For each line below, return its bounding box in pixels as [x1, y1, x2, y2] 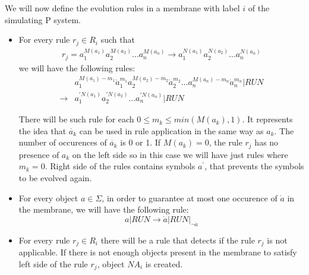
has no [254, 136, 279, 148]
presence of [18, 148, 59, 160]
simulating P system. [5, 13, 81, 26]
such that [100, 33, 135, 46]
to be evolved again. [18, 171, 92, 184]
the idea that [18, 124, 67, 137]
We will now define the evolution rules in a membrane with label [5, 2, 240, 14]
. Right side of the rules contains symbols [45, 160, 196, 172]
